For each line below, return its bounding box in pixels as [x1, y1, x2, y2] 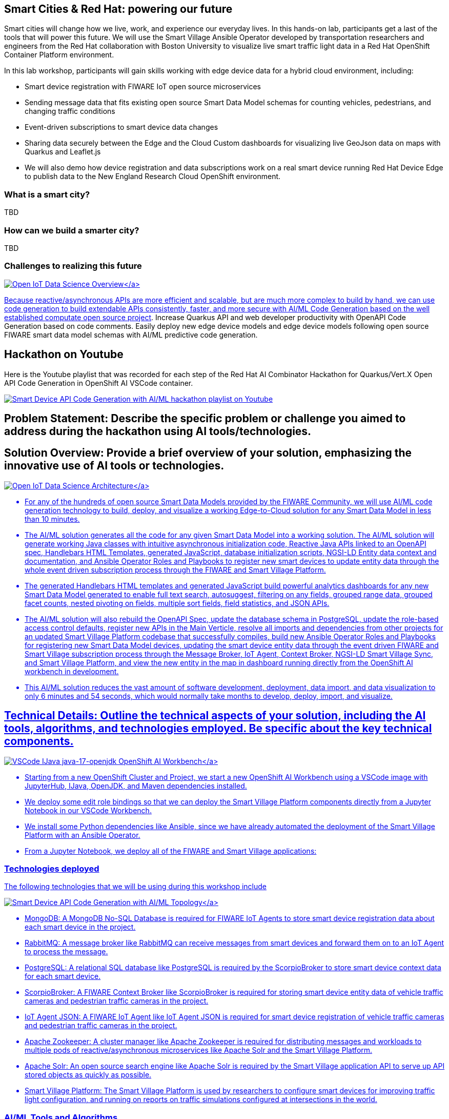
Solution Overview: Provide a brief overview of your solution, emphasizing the [4, 446, 412, 460]
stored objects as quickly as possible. [25, 1070, 152, 1079]
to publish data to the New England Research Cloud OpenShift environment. [25, 172, 281, 181]
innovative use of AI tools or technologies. [4, 459, 224, 473]
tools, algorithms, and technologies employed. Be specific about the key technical [4, 722, 432, 735]
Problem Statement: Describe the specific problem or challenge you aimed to [4, 411, 406, 425]
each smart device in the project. [25, 922, 136, 932]
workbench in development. [25, 666, 119, 676]
